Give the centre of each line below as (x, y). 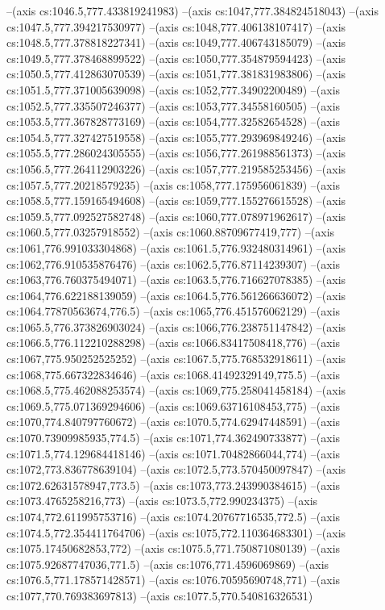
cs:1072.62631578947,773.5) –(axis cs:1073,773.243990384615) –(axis (174, 485)
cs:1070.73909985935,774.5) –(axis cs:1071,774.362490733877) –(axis (174, 438)
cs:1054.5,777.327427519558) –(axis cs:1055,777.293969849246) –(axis (176, 137)
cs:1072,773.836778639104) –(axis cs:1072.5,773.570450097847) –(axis (176, 469)
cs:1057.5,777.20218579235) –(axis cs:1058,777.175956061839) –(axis (174, 184)
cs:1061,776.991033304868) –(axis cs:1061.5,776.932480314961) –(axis (176, 247)
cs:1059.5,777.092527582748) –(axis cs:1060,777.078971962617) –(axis (176, 216)
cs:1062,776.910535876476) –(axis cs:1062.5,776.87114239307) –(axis (174, 263)
